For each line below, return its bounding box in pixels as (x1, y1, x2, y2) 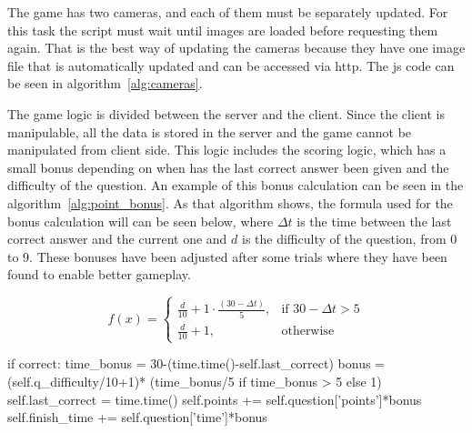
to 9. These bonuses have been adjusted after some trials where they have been (7, 247, 447, 266)
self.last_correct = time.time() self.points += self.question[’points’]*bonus (7, 389, 422, 408)
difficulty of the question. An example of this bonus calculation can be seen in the (7, 176, 464, 195)
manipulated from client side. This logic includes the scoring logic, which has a (7, 140, 447, 159)
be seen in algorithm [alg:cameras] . (7, 74, 203, 93)
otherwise (281, 325, 335, 338)
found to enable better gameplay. (7, 265, 191, 284)
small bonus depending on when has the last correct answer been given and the (7, 157, 449, 176)
